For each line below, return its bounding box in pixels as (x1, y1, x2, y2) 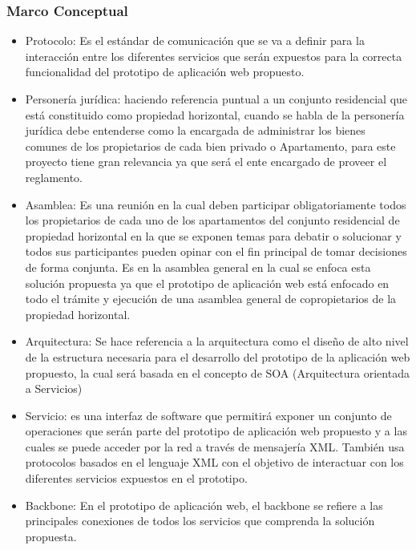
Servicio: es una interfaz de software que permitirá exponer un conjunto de (25, 406, 392, 423)
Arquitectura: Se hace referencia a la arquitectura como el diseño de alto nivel (25, 333, 409, 350)
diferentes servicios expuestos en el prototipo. (25, 470, 248, 487)
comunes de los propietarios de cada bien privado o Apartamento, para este (25, 137, 396, 154)
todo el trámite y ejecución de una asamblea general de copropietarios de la (25, 290, 397, 307)
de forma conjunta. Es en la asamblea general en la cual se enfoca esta (25, 258, 371, 275)
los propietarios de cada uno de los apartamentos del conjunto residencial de (25, 212, 400, 228)
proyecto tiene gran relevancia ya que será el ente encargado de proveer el (25, 153, 387, 170)
